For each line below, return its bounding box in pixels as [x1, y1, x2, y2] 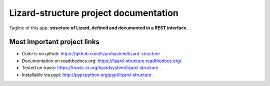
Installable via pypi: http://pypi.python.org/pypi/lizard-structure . [21, 72, 154, 78]
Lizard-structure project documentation [9, 7, 178, 18]
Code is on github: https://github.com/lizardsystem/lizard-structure [21, 51, 160, 57]
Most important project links [9, 38, 100, 46]
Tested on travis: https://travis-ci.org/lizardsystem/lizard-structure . [21, 65, 161, 71]
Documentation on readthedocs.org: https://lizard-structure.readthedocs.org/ [21, 58, 182, 64]
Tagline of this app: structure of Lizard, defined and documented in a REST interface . [9, 25, 188, 31]
